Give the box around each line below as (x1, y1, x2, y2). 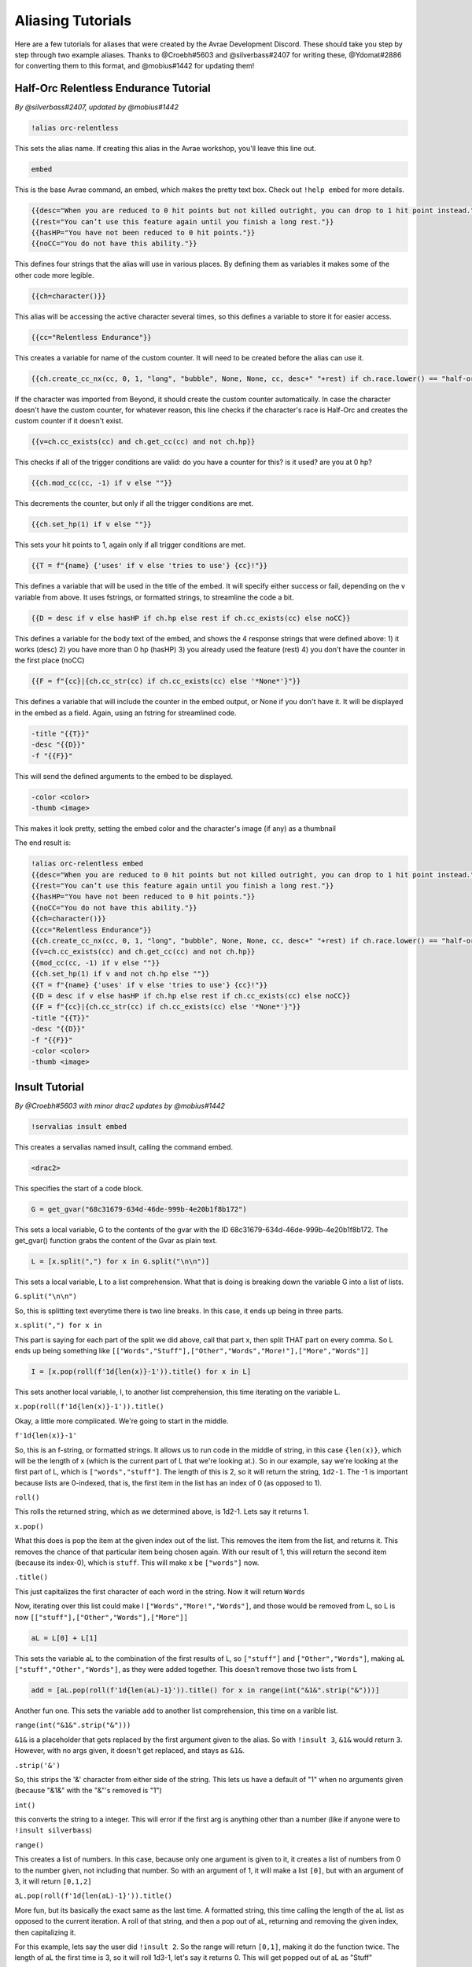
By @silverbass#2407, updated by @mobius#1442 (14, 102, 179, 112)
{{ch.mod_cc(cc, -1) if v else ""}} (31, 478, 173, 488)
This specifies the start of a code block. (14, 1183, 143, 1193)
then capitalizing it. (14, 1928, 76, 1937)
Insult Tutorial (14, 1080, 84, 1094)
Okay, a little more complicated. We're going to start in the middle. (14, 1416, 229, 1426)
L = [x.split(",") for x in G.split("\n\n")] (31, 1257, 210, 1266)
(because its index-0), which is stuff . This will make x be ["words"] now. (14, 1558, 260, 1567)
